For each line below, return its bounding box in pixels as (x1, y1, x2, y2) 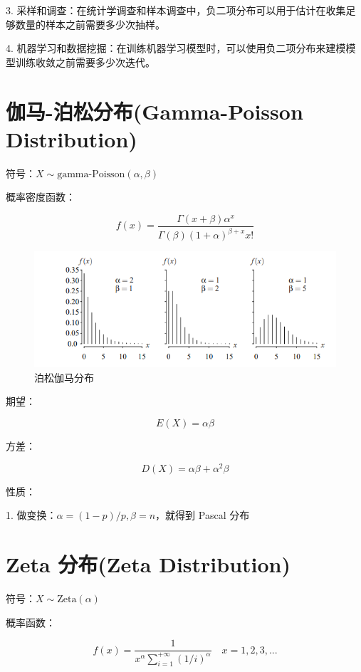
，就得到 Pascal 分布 (155, 508, 250, 523)
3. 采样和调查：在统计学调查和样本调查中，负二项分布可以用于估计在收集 (6, 3, 346, 17)
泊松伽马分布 (34, 369, 94, 384)
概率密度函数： (6, 189, 75, 204)
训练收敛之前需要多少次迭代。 (15, 54, 155, 69)
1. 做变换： (6, 508, 57, 523)
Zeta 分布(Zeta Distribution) (6, 549, 291, 578)
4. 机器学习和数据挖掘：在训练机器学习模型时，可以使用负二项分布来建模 (6, 41, 346, 56)
